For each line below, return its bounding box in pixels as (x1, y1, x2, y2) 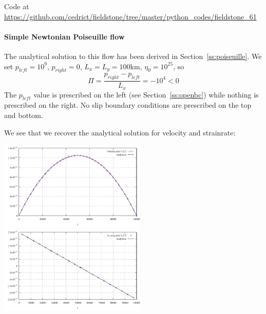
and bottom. (4, 110, 43, 121)
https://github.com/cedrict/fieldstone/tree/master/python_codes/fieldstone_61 (4, 11, 257, 22)
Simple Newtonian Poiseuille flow (4, 31, 125, 42)
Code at (4, 1, 29, 11)
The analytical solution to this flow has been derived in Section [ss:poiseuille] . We (4, 50, 262, 61)
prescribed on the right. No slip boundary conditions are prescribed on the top (4, 100, 252, 110)
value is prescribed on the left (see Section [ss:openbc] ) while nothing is (33, 89, 259, 100)
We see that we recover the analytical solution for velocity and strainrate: (4, 127, 236, 138)
